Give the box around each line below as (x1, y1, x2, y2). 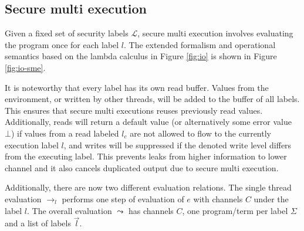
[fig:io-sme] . (5, 61, 46, 73)
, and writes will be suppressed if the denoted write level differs (63, 138, 292, 151)
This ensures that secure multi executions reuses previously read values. (5, 104, 263, 116)
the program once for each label (5, 38, 119, 50)
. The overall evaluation (27, 204, 112, 216)
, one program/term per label (182, 204, 288, 216)
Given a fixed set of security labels (5, 27, 129, 39)
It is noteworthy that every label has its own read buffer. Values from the (5, 81, 269, 93)
